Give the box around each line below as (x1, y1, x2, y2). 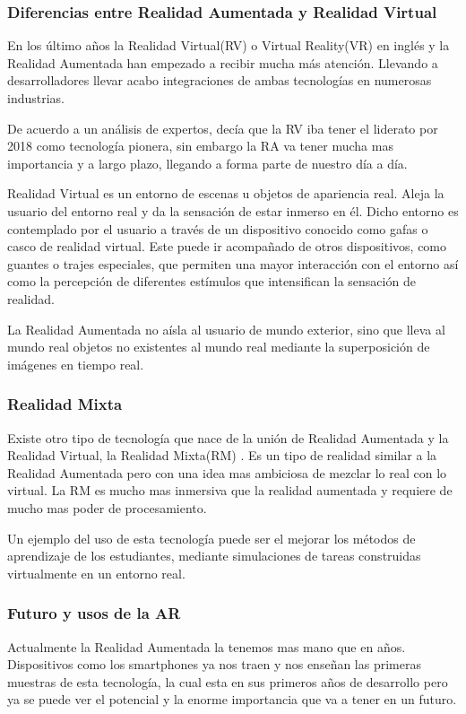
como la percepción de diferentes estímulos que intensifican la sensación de (7, 272, 416, 291)
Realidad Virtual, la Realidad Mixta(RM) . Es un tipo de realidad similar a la (7, 446, 437, 465)
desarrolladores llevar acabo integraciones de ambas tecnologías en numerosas (7, 71, 432, 90)
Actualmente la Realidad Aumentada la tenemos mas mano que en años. (7, 637, 406, 656)
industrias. (7, 89, 65, 107)
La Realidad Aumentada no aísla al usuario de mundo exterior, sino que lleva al (7, 319, 445, 338)
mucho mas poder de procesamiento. (7, 498, 207, 517)
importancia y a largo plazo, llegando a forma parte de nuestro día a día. (7, 153, 408, 172)
